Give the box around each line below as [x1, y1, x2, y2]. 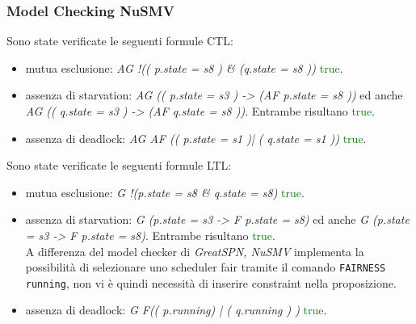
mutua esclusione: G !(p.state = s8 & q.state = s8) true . [25, 183, 305, 200]
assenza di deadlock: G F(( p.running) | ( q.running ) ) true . [25, 301, 327, 318]
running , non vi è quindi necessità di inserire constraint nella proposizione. [25, 274, 397, 291]
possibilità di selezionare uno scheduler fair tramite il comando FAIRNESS [25, 259, 386, 276]
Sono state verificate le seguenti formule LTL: [6, 157, 232, 174]
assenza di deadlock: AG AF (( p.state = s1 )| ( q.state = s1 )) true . [25, 129, 367, 146]
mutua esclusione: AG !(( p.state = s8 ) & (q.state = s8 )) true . [25, 59, 343, 76]
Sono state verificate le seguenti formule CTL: [6, 32, 233, 49]
